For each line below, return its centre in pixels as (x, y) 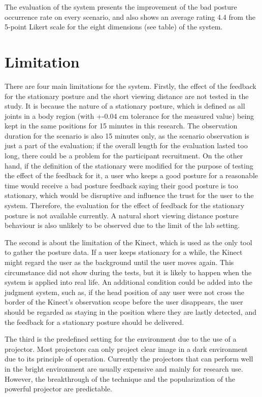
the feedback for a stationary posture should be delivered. (94, 322)
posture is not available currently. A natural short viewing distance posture (122, 215)
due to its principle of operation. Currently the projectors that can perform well (129, 359)
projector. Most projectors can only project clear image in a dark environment (126, 349)
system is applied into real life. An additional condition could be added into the (128, 282)
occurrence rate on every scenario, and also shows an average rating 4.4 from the (130, 16)
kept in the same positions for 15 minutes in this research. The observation (121, 126)
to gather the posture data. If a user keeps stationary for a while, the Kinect (124, 252)
